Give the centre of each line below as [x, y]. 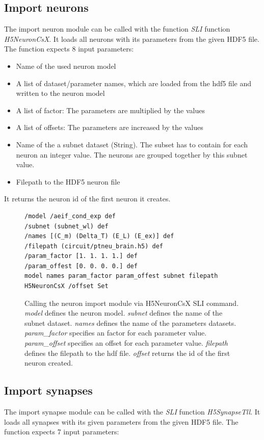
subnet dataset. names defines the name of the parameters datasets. [130, 322]
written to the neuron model [60, 93]
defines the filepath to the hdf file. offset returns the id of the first [127, 353]
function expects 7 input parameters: [62, 432]
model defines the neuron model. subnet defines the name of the [124, 313]
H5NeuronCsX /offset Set [67, 286]
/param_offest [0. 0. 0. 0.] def [81, 266]
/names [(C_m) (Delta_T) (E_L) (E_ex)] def [99, 236]
